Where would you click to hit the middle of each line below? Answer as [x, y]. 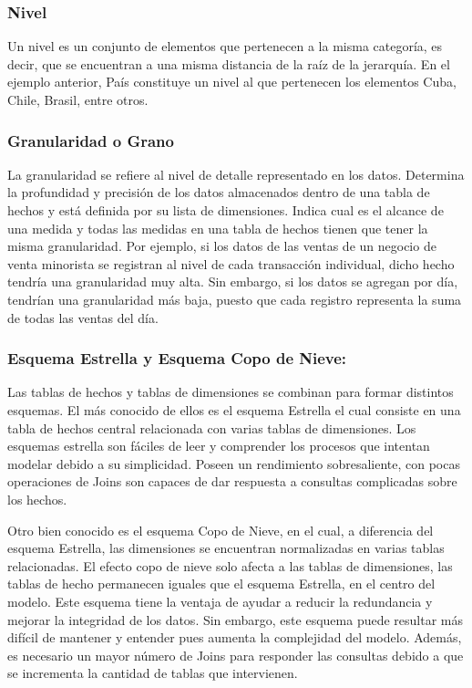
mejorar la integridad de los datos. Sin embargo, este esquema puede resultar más [235, 619]
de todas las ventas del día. [83, 317]
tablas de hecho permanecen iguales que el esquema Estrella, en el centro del [221, 584]
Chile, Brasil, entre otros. [78, 99]
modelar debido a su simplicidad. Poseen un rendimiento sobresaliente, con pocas [234, 463]
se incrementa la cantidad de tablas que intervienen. [153, 673]
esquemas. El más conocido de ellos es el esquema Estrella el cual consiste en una [234, 409]
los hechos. [37, 499]
